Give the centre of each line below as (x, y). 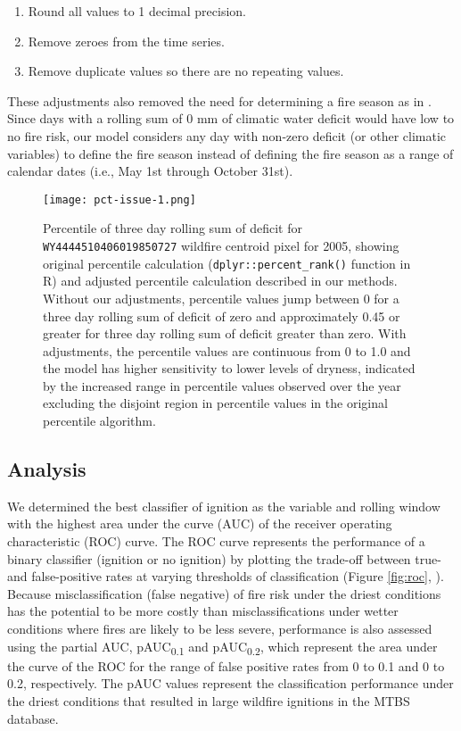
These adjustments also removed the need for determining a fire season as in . (219, 100)
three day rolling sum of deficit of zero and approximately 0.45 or (222, 316)
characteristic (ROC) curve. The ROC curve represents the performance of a (216, 541)
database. (33, 718)
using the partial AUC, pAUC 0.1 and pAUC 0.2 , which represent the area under (222, 647)
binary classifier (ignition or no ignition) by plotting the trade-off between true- (224, 558)
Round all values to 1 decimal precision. (137, 11)
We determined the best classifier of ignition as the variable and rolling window (224, 506)
